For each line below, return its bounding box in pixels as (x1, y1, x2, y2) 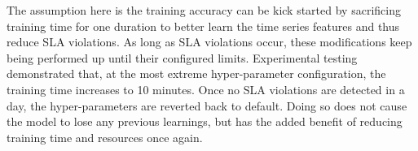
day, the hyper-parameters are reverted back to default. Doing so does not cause (7, 97, 407, 114)
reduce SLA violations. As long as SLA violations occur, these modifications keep (7, 33, 412, 50)
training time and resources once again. (7, 128, 203, 145)
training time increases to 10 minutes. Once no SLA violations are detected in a (7, 80, 405, 97)
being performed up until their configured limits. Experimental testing (7, 49, 358, 66)
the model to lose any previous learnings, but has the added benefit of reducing (7, 113, 403, 130)
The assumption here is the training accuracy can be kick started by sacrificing (7, 2, 401, 18)
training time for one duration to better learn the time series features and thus (7, 17, 400, 34)
